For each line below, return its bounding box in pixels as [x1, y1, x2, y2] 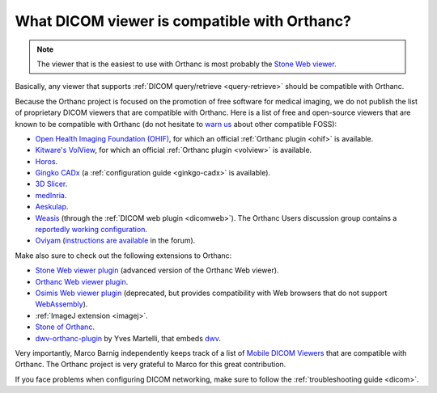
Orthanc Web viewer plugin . [35, 277, 129, 286]
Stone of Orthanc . [35, 322, 95, 332]
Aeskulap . [35, 202, 69, 212]
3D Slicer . [35, 179, 68, 189]
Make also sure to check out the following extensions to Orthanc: [15, 251, 232, 260]
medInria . [35, 190, 67, 200]
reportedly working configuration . [35, 225, 147, 235]
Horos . [35, 156, 58, 166]
